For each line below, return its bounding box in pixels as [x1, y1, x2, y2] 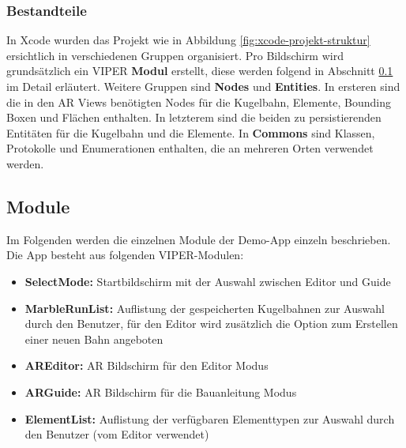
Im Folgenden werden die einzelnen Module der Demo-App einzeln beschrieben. [6, 231, 391, 247]
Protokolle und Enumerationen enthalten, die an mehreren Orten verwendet [6, 140, 374, 156]
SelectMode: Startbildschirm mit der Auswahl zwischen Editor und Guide [24, 273, 391, 289]
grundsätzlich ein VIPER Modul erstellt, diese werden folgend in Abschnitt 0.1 [6, 62, 393, 79]
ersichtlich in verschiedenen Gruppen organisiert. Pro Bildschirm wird [6, 47, 344, 63]
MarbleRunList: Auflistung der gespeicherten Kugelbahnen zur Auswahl [24, 299, 385, 316]
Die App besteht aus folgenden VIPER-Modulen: [6, 247, 244, 263]
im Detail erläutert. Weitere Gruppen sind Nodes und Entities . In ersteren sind [6, 78, 400, 94]
